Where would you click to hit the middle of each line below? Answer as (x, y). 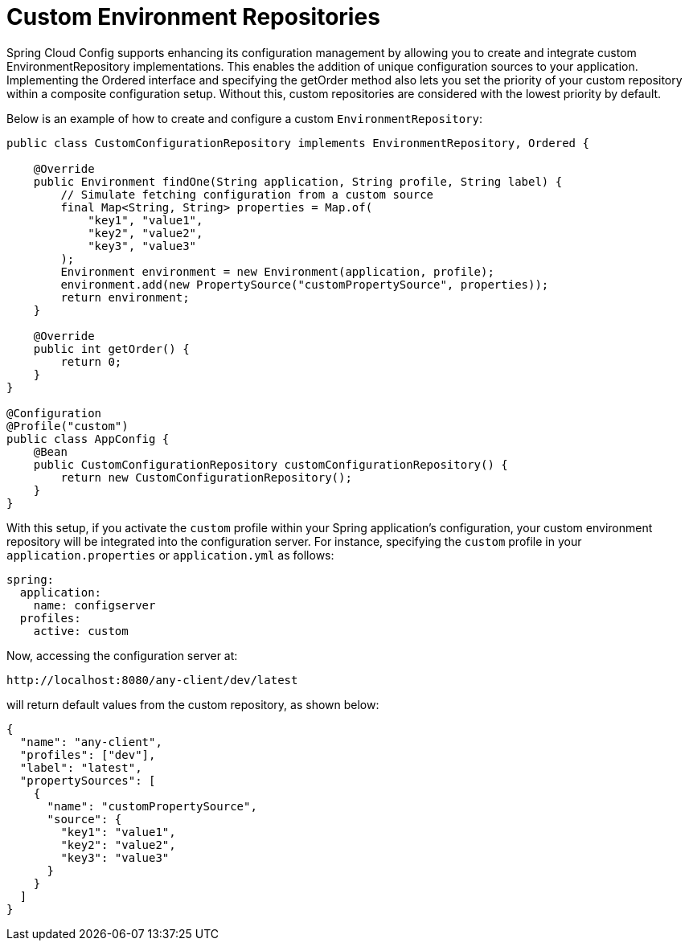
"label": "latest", (81, 767)
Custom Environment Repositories (193, 17)
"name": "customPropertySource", (152, 806)
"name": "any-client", (91, 742)
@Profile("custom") (68, 426)
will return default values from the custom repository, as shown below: (193, 704)
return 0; (91, 361)
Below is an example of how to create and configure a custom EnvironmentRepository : (245, 118)
